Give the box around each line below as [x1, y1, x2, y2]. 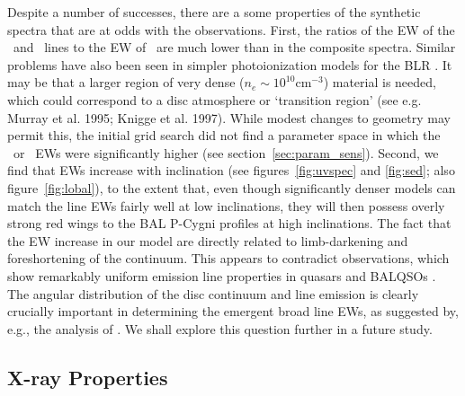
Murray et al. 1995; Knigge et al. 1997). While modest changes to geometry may [7, 108, 451, 127]
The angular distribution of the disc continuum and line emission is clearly [7, 284, 419, 303]
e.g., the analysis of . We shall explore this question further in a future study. [7, 319, 433, 338]
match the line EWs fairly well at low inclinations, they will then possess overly [7, 196, 445, 215]
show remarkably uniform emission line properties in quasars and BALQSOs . [7, 266, 436, 285]
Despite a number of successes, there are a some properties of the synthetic [7, 3, 421, 21]
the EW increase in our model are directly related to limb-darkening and [7, 231, 408, 250]
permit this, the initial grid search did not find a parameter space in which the [7, 126, 441, 145]
